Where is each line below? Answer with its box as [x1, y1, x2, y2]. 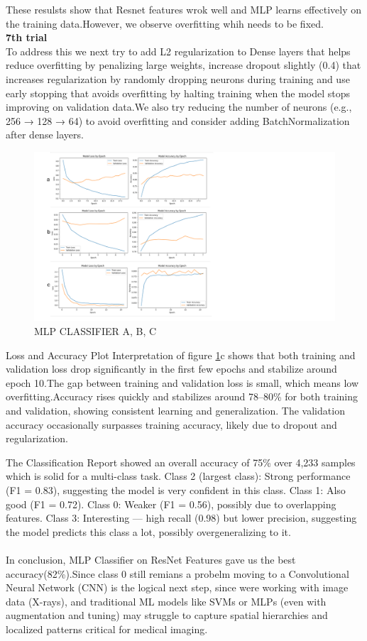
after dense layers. [6, 127, 84, 142]
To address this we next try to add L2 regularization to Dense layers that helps [6, 43, 351, 58]
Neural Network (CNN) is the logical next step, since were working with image [6, 580, 349, 595]
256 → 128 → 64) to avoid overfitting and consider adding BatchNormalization [6, 113, 350, 128]
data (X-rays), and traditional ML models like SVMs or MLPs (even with [6, 593, 327, 608]
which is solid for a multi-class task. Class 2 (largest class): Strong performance [6, 469, 351, 483]
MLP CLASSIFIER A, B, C [34, 324, 157, 339]
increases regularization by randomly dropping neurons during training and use [6, 71, 350, 86]
